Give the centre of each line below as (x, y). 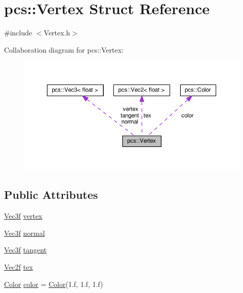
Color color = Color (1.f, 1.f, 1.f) (54, 284)
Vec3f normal (25, 233)
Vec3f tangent (26, 250)
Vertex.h (57, 33)
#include (18, 33)
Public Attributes (51, 195)
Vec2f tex (18, 267)
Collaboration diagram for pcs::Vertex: (64, 49)
